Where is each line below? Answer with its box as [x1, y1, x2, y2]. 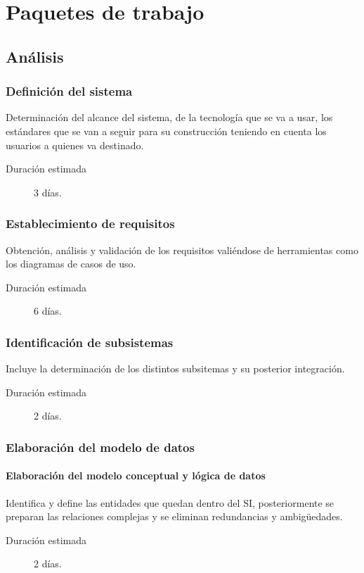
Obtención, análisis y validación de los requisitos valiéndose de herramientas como [6, 242, 358, 257]
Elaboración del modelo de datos [6, 438, 195, 455]
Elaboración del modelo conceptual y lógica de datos [6, 468, 266, 483]
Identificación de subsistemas [6, 333, 174, 351]
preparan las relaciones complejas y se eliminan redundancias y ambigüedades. [6, 509, 343, 524]
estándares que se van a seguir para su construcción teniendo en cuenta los [6, 123, 327, 138]
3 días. [34, 184, 62, 199]
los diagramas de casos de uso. [6, 256, 136, 271]
